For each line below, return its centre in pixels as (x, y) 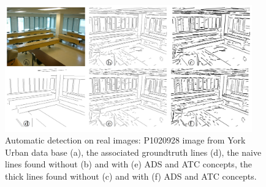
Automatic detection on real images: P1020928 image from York (125, 140)
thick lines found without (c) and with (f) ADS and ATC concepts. (131, 176)
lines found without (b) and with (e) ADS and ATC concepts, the (128, 164)
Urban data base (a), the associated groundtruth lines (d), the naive (133, 152)
